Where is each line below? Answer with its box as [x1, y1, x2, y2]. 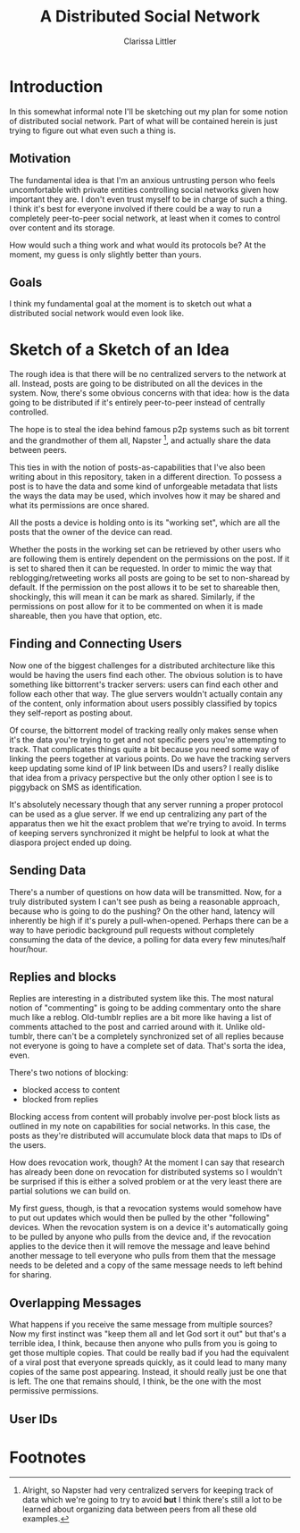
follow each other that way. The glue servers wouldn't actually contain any [9, 688, 283, 699]
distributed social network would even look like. [9, 308, 185, 319]
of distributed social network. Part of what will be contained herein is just [9, 115, 279, 126]
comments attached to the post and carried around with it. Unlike [9, 1021, 249, 1033]
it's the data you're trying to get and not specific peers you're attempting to [9, 734, 287, 745]
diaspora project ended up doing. [9, 837, 132, 848]
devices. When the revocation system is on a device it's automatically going [9, 1222, 288, 1233]
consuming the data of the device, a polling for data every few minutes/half [9, 934, 286, 944]
